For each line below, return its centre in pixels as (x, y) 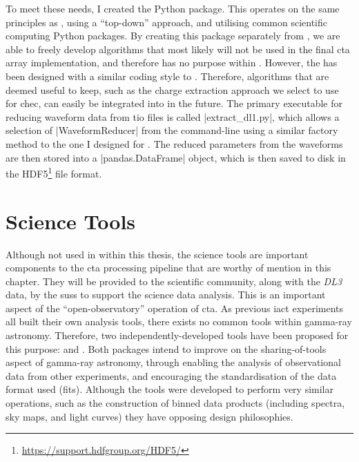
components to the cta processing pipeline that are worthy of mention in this (168, 268)
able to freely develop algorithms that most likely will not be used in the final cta (178, 49)
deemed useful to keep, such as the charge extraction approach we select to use (172, 89)
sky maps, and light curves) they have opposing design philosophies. (149, 416)
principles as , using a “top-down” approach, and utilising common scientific (166, 22)
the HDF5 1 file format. (54, 172)
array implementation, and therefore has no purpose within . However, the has (172, 62)
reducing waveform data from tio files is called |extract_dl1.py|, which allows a (173, 116)
